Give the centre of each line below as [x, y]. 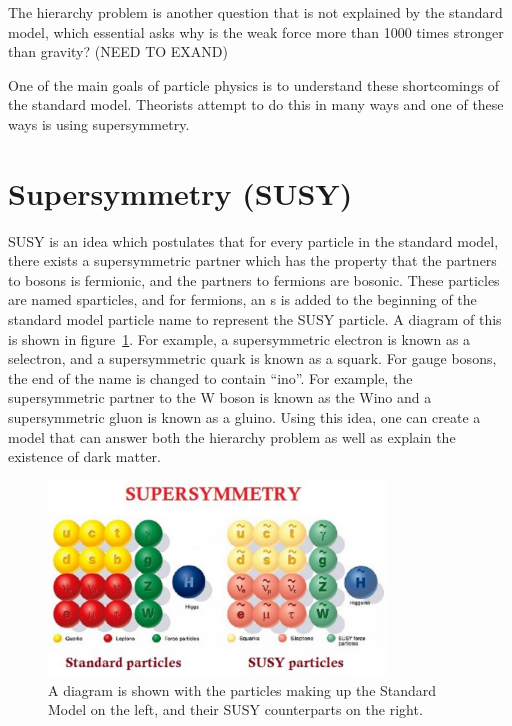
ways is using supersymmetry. [99, 123]
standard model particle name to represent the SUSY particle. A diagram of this [255, 319]
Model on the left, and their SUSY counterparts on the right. [235, 709]
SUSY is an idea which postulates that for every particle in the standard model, [253, 240]
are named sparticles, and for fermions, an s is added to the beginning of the [242, 299]
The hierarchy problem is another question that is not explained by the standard [255, 12]
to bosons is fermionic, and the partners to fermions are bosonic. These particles [254, 279]
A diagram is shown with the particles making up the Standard [242, 689]
